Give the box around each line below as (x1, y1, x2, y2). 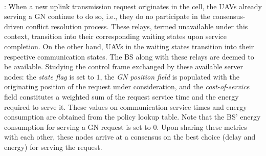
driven (4, 21, 24, 31)
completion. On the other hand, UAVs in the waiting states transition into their (4, 41, 254, 51)
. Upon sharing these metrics (157, 121, 247, 132)
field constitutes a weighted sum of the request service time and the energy (4, 91, 239, 102)
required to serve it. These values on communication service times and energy (4, 101, 247, 112)
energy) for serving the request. (4, 141, 102, 152)
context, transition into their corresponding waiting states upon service (4, 31, 227, 42)
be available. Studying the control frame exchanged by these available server (4, 61, 243, 72)
